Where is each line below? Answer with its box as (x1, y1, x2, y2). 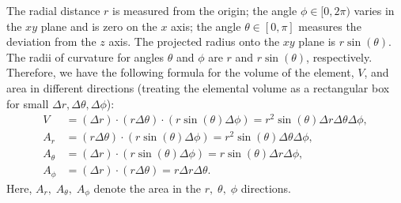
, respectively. (306, 48, 373, 65)
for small (6, 95, 49, 111)
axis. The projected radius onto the (108, 33, 280, 50)
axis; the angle (171, 17, 241, 34)
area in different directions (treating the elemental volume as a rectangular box (6, 79, 390, 96)
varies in (354, 2, 395, 18)
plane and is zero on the (40, 17, 157, 34)
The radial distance (6, 2, 100, 18)
